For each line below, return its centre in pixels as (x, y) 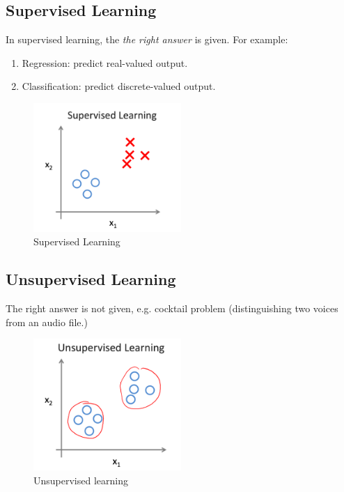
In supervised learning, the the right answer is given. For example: (147, 39)
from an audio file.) (47, 322)
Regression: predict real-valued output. (105, 62)
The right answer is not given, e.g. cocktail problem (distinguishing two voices (172, 308)
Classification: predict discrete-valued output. (119, 86)
